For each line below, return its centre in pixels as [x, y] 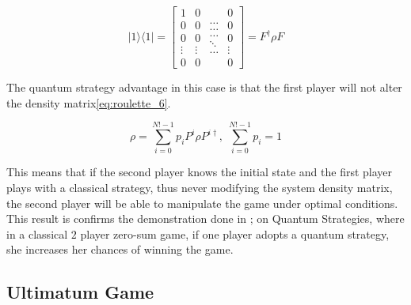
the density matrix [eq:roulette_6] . [89, 102]
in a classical [37, 233]
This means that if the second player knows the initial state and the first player [200, 172]
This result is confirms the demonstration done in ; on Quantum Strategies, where [205, 218]
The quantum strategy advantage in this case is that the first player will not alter [204, 87]
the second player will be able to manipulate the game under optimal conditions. [202, 203]
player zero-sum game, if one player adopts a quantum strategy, [235, 233]
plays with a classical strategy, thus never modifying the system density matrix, [200, 188]
